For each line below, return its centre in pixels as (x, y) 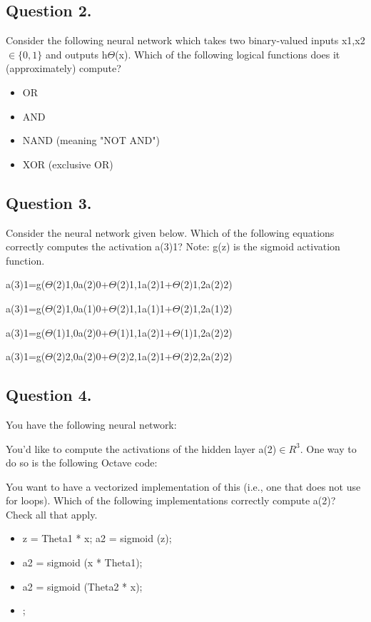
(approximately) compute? (63, 68)
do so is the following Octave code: (82, 463)
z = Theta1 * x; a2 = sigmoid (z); (97, 538)
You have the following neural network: (91, 424)
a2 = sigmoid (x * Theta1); (82, 562)
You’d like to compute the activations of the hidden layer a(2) (141, 448)
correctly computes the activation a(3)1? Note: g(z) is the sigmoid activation (173, 246)
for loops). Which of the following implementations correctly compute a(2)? (171, 500)
